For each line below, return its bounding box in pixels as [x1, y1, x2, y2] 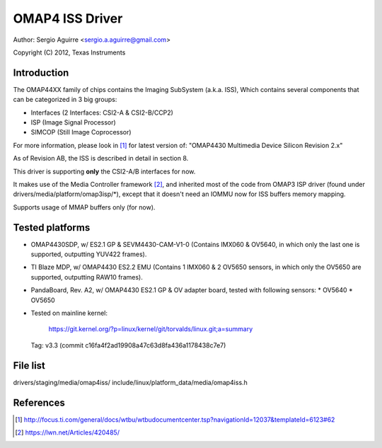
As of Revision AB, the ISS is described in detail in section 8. [13, 154, 189, 163]
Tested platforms [13, 222, 91, 234]
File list [13, 360, 46, 372]
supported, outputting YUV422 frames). [30, 250, 147, 258]
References [13, 396, 65, 408]
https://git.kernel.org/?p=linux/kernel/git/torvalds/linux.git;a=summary [48, 325, 253, 333]
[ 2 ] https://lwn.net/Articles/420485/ [15, 428, 120, 437]
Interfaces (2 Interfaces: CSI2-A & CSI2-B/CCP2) [30, 108, 173, 117]
